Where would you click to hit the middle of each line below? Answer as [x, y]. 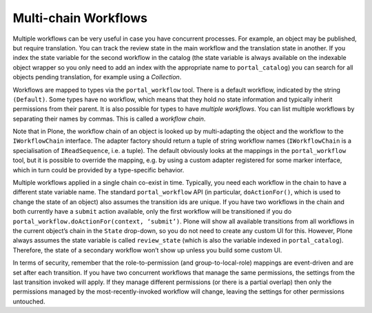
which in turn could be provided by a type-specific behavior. [99, 170]
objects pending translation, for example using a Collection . [97, 77]
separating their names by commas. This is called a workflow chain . [109, 119]
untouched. [29, 301]
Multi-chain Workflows [80, 18]
